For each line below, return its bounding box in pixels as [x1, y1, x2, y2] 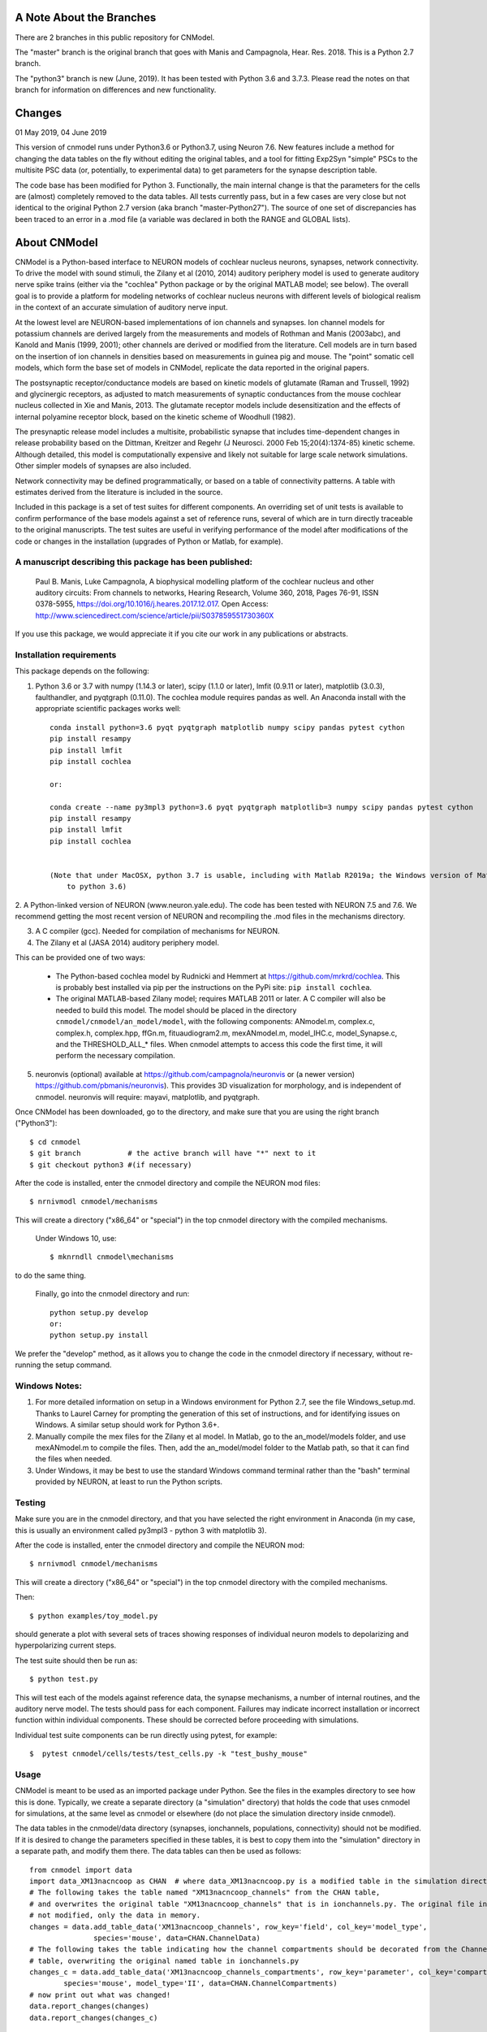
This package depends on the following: [15, 666, 149, 676]
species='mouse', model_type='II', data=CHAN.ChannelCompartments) [63, 1979, 338, 1988]
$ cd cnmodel [29, 1137, 81, 1146]
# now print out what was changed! [29, 1990, 171, 1999]
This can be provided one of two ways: [15, 953, 146, 962]
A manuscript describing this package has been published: [15, 557, 253, 568]
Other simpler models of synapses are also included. [15, 461, 192, 471]
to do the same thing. [15, 1270, 87, 1280]
